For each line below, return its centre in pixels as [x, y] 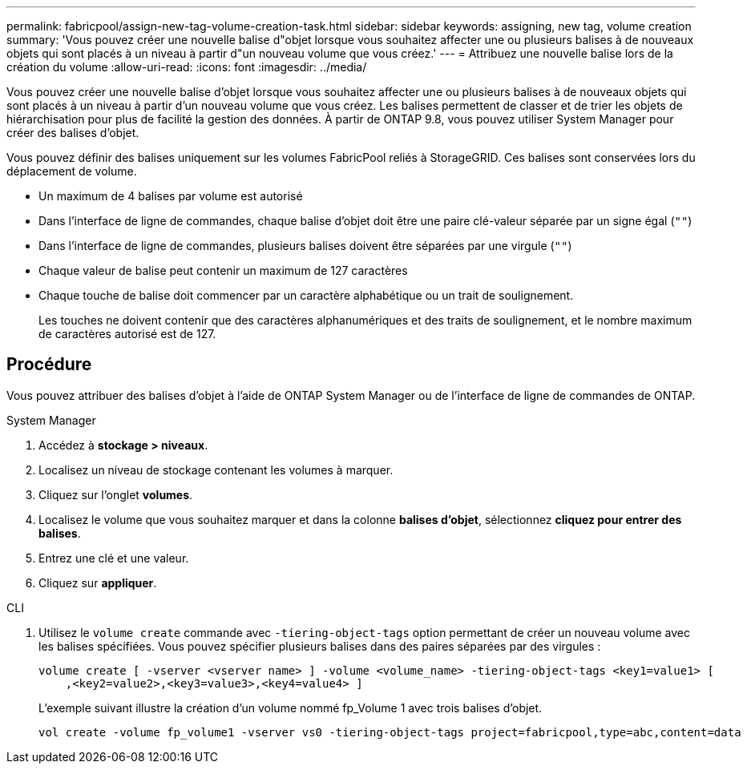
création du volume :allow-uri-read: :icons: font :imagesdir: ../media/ [187, 67]
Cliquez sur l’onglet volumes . [116, 494]
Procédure [49, 365]
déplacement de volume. [72, 171]
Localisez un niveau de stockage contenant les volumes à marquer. [216, 470]
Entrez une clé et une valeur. [114, 558]
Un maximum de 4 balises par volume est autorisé [171, 196]
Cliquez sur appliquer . [98, 583]
